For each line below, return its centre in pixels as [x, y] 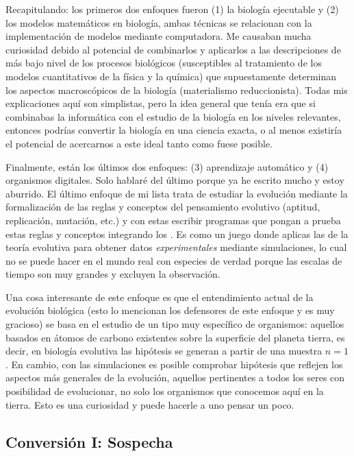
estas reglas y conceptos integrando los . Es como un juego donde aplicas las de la [177, 233]
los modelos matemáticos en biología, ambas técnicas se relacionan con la [159, 22]
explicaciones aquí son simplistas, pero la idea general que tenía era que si [161, 103]
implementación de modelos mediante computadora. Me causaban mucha [159, 36]
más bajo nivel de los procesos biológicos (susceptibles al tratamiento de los [164, 63]
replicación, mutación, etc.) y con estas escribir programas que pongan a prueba [173, 220]
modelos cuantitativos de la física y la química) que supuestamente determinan [171, 76]
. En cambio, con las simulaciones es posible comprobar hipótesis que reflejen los [174, 364]
